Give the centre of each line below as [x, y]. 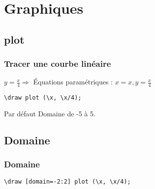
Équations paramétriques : [73, 82]
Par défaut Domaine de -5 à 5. [50, 113]
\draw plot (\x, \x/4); [43, 98]
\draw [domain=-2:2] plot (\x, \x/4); [67, 182]
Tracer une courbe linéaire [58, 64]
